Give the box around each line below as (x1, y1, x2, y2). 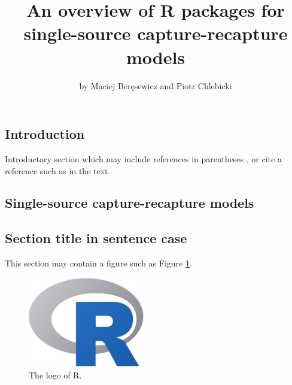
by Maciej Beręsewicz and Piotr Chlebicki (79, 79, 232, 92)
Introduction (5, 125, 85, 143)
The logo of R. (29, 368, 82, 381)
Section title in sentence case (5, 229, 187, 247)
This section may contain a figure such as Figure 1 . (5, 257, 192, 269)
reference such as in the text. (5, 164, 111, 177)
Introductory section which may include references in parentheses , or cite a (5, 152, 282, 165)
